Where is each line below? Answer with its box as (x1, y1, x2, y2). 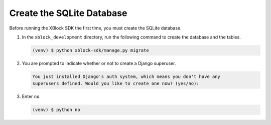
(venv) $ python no (32, 107, 80, 112)
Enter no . (22, 93, 41, 99)
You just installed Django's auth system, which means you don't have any (32, 73, 221, 79)
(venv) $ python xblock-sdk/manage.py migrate (32, 47, 149, 53)
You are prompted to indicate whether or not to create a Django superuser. (22, 60, 176, 66)
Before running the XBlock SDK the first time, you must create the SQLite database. (9, 25, 182, 31)
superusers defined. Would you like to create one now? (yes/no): (32, 80, 199, 86)
